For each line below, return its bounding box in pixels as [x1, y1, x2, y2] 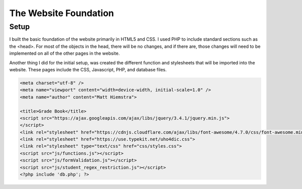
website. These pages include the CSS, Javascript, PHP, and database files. [9, 66, 167, 72]
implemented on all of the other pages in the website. [9, 50, 120, 56]
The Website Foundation [9, 8, 114, 19]
